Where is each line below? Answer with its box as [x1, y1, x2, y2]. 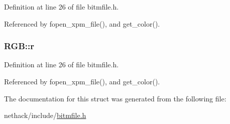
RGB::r [4, 40, 34, 52]
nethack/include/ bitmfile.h [4, 110, 86, 120]
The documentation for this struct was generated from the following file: [4, 93, 226, 103]
